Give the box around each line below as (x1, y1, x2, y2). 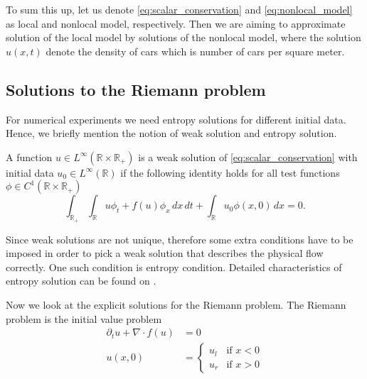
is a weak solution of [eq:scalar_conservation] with (138, 149, 358, 164)
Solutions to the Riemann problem (6, 78, 266, 100)
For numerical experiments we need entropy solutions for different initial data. (6, 111, 346, 126)
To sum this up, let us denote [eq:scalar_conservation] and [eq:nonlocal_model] (6, 2, 353, 16)
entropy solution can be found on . (6, 273, 156, 288)
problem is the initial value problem (6, 311, 162, 326)
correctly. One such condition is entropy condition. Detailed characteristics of (6, 259, 342, 274)
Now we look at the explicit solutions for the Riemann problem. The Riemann (6, 297, 346, 312)
